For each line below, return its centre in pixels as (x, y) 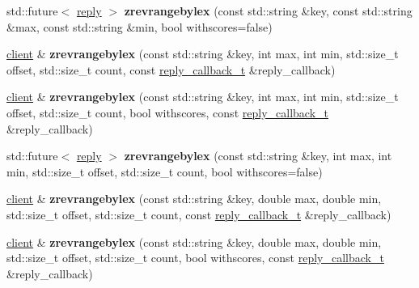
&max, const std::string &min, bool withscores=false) (140, 26)
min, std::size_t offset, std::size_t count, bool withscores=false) (165, 171)
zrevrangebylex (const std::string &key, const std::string (268, 11)
